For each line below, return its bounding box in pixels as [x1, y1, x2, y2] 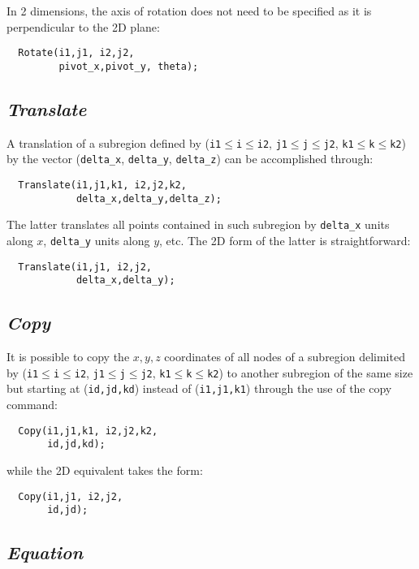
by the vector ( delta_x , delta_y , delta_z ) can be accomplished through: [6, 150, 374, 167]
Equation [6, 540, 84, 565]
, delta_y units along [43, 231, 150, 248]
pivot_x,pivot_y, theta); [58, 60, 199, 72]
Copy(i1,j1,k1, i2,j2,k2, [18, 425, 158, 437]
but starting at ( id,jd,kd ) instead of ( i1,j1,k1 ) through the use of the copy [6, 380, 392, 397]
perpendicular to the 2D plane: [6, 18, 160, 35]
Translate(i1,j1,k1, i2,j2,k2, [18, 179, 187, 192]
